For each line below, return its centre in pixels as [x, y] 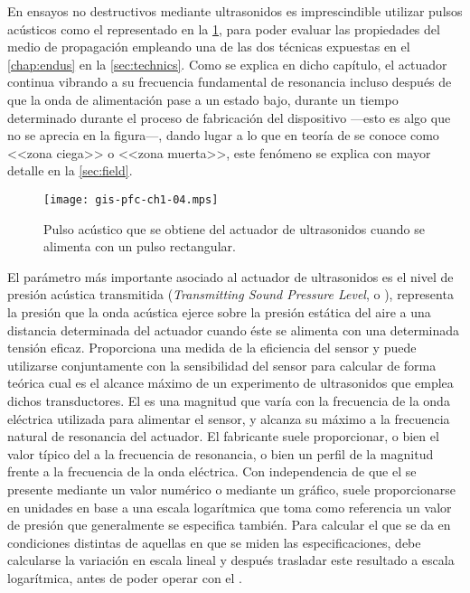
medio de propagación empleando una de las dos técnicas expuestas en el [209, 47]
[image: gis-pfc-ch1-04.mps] [131, 199]
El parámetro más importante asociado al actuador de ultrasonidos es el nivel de [230, 276]
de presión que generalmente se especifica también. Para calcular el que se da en [229, 525]
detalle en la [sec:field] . [70, 170]
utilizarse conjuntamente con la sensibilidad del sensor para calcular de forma [222, 365]
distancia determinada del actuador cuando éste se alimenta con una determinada [234, 329]
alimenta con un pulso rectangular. [140, 246]
